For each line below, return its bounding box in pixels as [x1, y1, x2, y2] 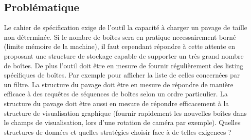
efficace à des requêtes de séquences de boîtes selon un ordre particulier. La [4, 89, 228, 99]
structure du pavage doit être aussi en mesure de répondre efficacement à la [4, 98, 229, 108]
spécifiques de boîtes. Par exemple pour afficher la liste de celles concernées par [4, 70, 240, 80]
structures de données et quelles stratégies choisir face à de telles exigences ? [4, 126, 232, 137]
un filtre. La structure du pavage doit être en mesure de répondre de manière [4, 79, 233, 89]
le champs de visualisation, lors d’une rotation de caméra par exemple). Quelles [4, 117, 241, 127]
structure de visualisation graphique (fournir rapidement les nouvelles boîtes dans [4, 108, 247, 118]
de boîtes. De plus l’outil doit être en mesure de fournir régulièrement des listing [4, 60, 244, 70]
